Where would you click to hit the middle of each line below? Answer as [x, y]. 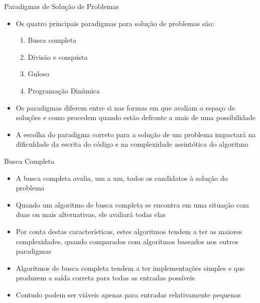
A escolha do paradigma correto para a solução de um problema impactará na [136, 134]
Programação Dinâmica [64, 90]
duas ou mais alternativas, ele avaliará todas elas [91, 214]
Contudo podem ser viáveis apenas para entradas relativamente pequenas [128, 294]
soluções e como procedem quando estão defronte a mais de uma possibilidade [136, 117]
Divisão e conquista [58, 57]
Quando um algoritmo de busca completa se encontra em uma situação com [132, 204]
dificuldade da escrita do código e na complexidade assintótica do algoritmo [132, 144]
